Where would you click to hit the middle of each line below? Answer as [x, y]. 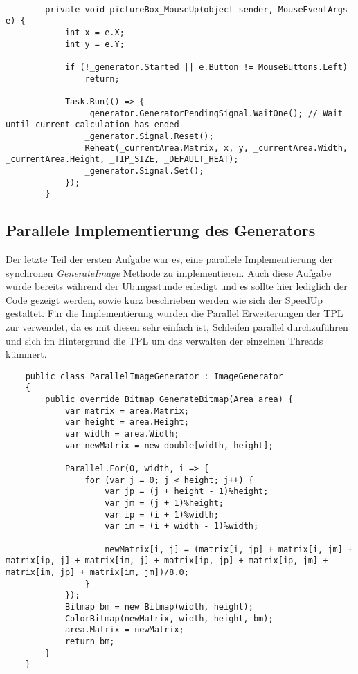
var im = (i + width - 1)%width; [182, 526]
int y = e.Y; [95, 44]
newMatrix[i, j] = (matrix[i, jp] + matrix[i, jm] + [229, 549]
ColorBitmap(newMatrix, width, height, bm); [169, 618]
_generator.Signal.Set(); [144, 171]
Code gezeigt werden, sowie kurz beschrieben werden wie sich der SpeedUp [164, 299]
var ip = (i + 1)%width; [162, 514]
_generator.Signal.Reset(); [149, 136]
